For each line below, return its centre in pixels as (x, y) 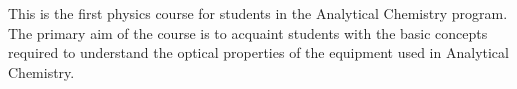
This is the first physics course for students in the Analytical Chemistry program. (258, 13)
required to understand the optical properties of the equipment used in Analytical (258, 52)
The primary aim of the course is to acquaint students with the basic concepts (248, 32)
